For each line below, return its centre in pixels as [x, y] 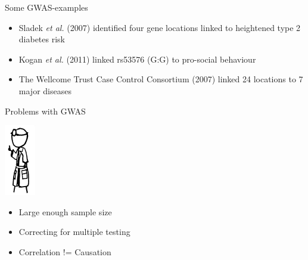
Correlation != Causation [65, 251]
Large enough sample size [65, 211]
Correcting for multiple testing [74, 232]
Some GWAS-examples [46, 7]
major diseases [45, 90]
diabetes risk [42, 39]
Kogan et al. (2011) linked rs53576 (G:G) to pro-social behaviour [137, 59]
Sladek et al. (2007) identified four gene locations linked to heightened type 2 [160, 27]
